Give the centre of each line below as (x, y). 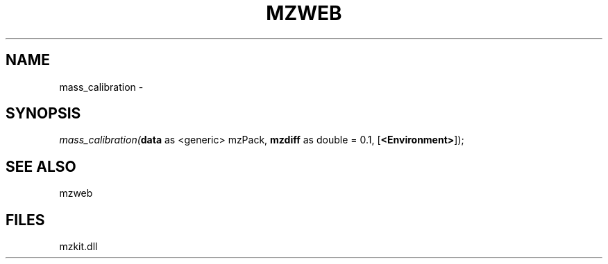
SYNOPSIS (43, 114)
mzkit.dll (78, 247)
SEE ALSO (41, 166)
